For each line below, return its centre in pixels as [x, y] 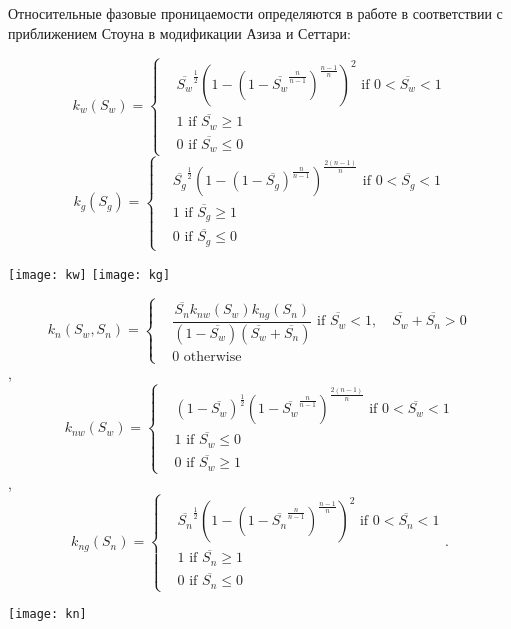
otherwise [212, 356]
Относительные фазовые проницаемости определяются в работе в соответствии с [255, 13]
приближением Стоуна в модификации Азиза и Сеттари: [179, 32]
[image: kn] [47, 613]
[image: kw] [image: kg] [89, 275]
